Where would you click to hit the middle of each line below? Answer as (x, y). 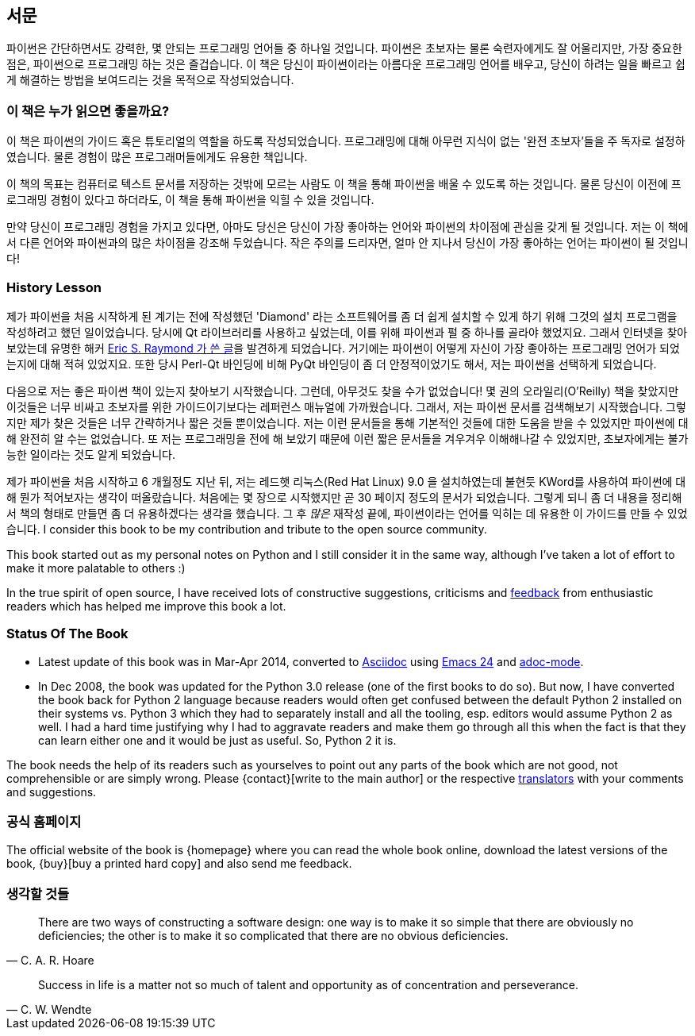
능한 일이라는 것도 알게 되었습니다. (91, 454)
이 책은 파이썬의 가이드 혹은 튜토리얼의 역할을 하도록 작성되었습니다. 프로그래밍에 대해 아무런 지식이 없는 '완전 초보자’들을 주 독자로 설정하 (346, 141)
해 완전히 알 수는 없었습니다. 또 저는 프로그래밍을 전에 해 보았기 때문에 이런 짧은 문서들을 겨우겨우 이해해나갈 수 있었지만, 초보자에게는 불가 (347, 438)
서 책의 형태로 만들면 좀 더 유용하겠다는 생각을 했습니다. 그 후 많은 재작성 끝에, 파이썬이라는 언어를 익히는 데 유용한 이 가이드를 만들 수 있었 (347, 513)
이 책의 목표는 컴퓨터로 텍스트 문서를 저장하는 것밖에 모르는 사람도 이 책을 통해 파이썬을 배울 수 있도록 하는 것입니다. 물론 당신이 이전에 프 (344, 184)
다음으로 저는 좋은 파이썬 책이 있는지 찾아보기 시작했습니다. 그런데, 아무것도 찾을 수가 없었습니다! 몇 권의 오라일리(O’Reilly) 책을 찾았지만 (343, 391)
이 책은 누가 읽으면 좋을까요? (88, 111)
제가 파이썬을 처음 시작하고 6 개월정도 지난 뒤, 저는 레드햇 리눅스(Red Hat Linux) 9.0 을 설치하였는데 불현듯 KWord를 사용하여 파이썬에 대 (346, 481)
